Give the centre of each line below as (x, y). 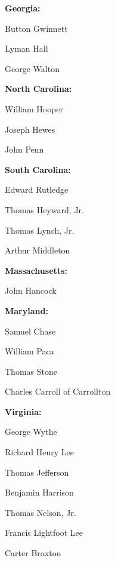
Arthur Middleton (38, 250)
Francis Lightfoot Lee (44, 532)
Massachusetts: (36, 270)
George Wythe (31, 432)
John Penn (24, 149)
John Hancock (31, 290)
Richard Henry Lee (39, 452)
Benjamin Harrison (39, 492)
